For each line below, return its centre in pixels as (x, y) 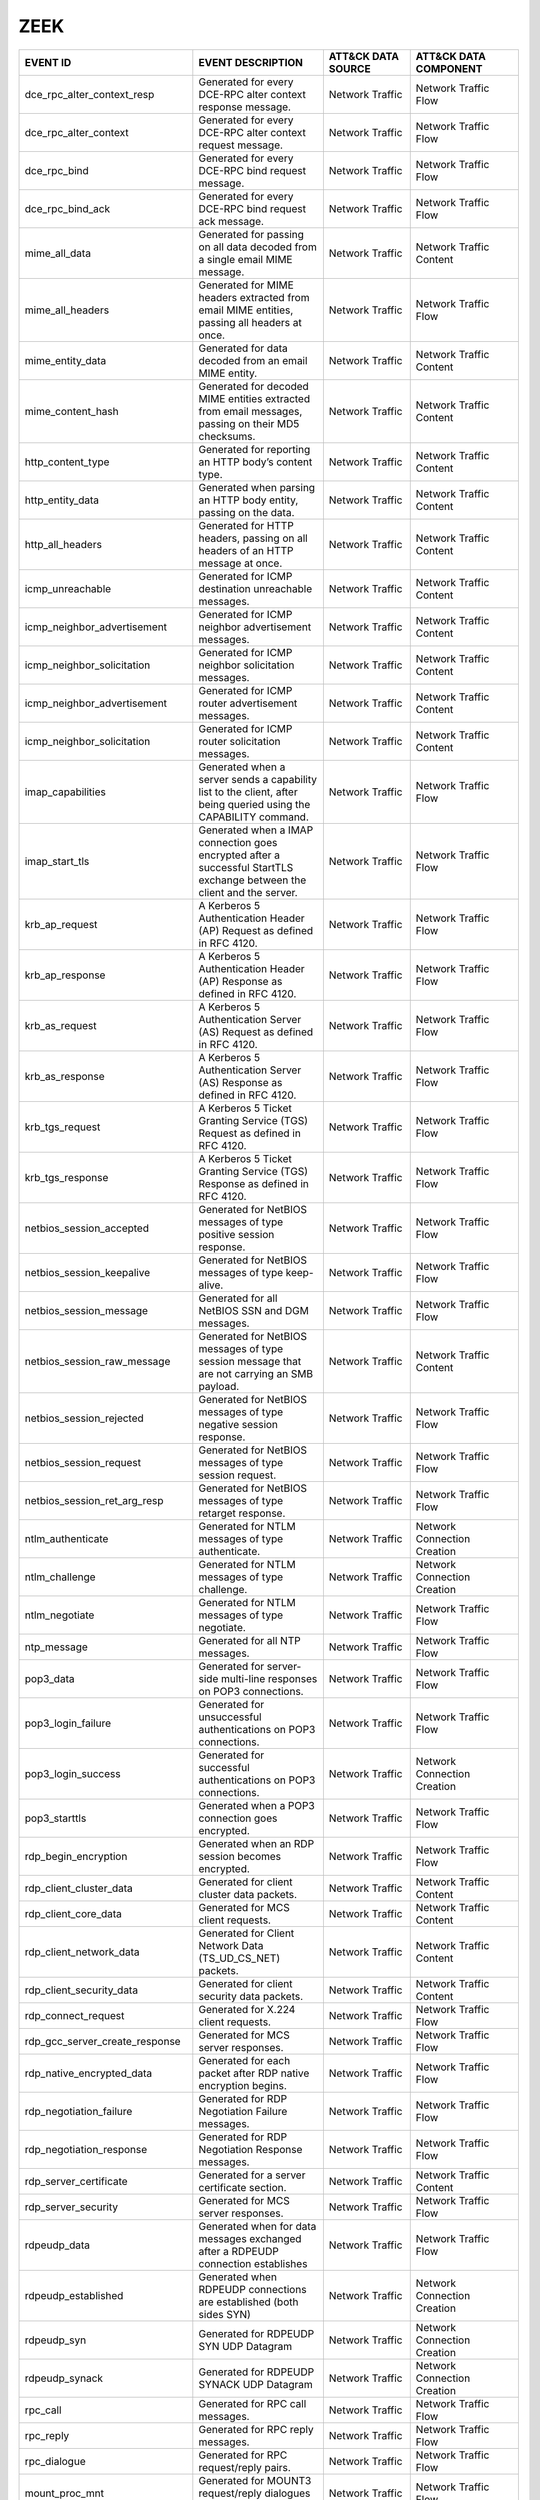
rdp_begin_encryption (76, 1856)
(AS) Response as (240, 1082)
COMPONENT (449, 68)
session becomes (240, 1856)
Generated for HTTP (246, 525)
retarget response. (242, 1513)
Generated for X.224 (247, 2009)
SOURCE (349, 68)
